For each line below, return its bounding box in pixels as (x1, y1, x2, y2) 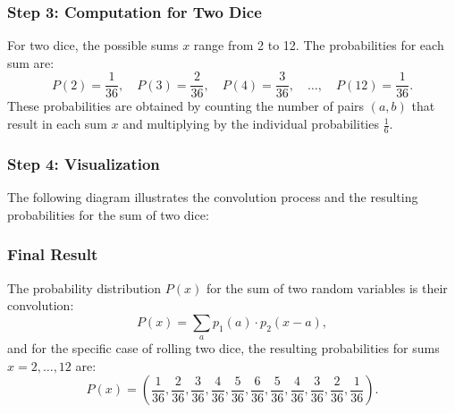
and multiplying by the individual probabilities (122, 114, 379, 133)
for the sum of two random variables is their (206, 278, 448, 297)
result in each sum (7, 114, 107, 133)
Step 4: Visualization (7, 152, 160, 174)
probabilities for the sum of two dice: (7, 205, 209, 223)
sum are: (7, 53, 55, 72)
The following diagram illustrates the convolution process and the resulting (7, 188, 418, 206)
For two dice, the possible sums (7, 36, 179, 55)
